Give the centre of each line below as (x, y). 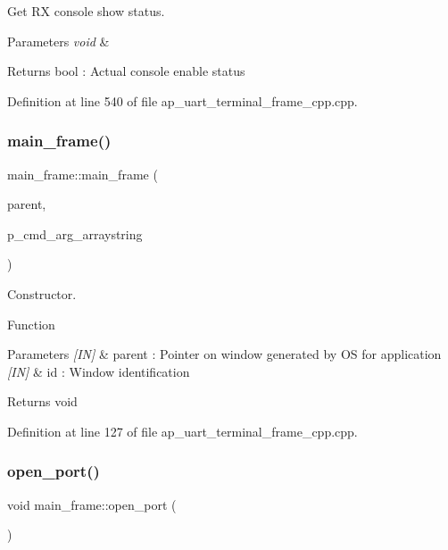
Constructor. (42, 293)
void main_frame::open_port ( (92, 504)
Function (31, 324)
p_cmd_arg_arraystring (75, 233)
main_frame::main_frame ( (83, 174)
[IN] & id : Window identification (99, 371)
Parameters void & (58, 41)
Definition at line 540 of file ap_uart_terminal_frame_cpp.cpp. (183, 100)
